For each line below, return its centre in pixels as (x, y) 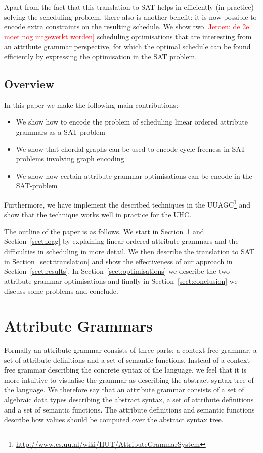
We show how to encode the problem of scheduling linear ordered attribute (132, 122)
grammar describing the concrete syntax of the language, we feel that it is (132, 370)
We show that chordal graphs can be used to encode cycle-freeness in (123, 149)
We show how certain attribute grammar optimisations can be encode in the (134, 175)
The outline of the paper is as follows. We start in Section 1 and (104, 231)
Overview (29, 83)
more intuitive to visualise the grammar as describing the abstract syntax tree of (129, 379)
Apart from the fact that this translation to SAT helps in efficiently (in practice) (129, 7)
